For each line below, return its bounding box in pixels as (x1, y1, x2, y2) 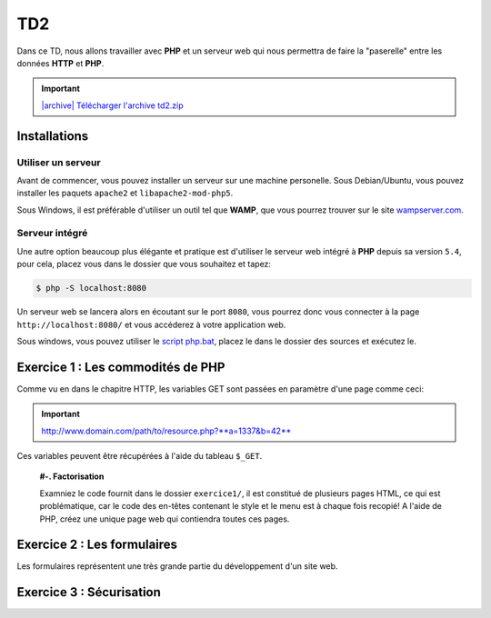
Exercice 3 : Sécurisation (16, 584, 161, 600)
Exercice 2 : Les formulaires (16, 537, 177, 553)
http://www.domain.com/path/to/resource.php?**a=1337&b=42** (41, 425, 292, 436)
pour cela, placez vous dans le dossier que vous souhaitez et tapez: (16, 259, 272, 270)
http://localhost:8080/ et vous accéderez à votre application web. (16, 319, 286, 330)
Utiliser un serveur (16, 155, 101, 168)
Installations (16, 128, 89, 144)
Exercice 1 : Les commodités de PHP (16, 359, 225, 374)
